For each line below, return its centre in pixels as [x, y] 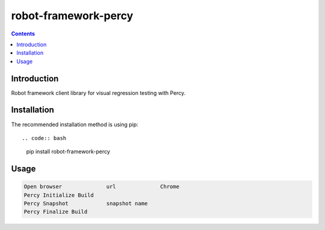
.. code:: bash [44, 138]
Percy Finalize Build [56, 212]
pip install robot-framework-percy [68, 152]
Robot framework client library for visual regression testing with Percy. [98, 92]
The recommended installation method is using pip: [75, 124]
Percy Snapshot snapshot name [86, 204]
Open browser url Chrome [102, 187]
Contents [23, 34]
